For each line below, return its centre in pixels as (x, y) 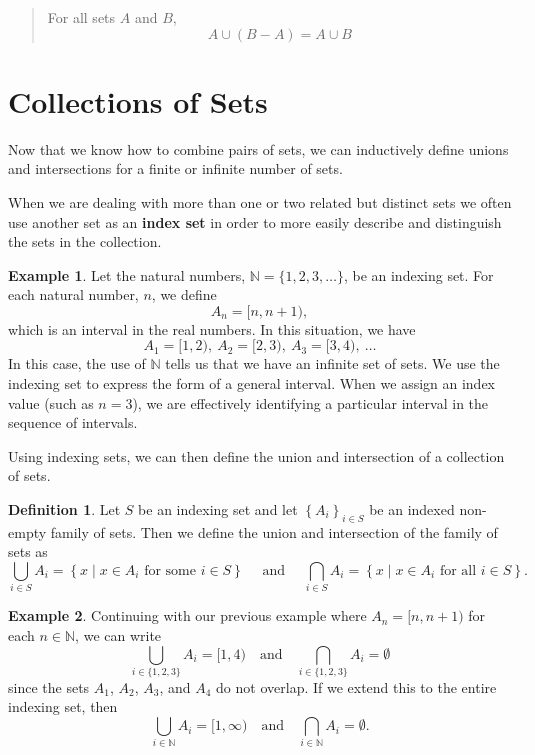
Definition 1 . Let (64, 509)
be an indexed (412, 509)
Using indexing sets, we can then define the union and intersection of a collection (256, 455)
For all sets (81, 17)
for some (170, 571)
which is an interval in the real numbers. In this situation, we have (212, 328)
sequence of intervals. (73, 422)
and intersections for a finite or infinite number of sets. (175, 168)
